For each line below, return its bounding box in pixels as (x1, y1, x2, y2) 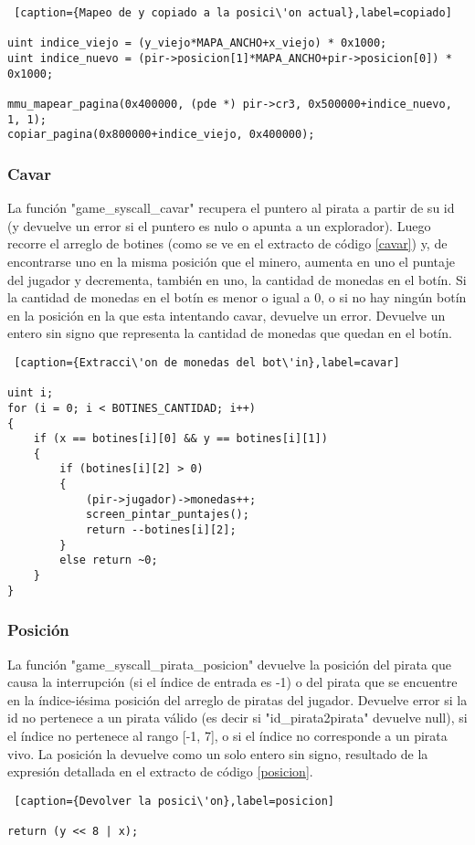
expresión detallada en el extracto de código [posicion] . (7, 762, 313, 781)
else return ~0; (59, 554, 158, 567)
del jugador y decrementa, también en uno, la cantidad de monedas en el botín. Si (7, 269, 467, 289)
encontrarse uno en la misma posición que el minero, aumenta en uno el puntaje (7, 251, 455, 270)
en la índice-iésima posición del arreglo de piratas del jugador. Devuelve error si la (7, 690, 468, 709)
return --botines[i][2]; (85, 523, 237, 537)
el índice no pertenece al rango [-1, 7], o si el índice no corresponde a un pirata (7, 725, 448, 745)
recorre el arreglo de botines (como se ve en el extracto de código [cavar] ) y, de (7, 234, 448, 253)
